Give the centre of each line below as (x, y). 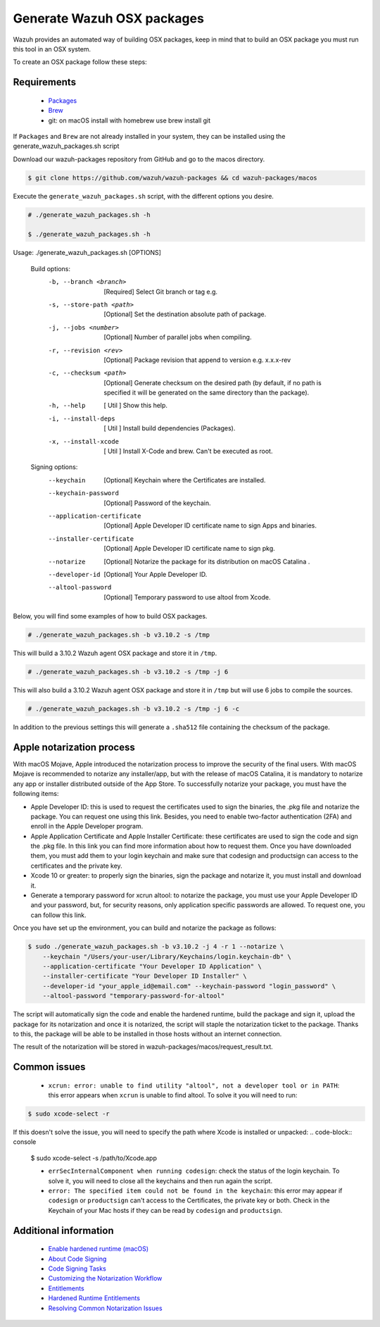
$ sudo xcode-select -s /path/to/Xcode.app (94, 1158)
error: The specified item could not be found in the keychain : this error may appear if (195, 1191)
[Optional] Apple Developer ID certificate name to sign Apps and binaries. (210, 525)
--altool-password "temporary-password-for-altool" (134, 996)
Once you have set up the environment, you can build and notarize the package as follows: (145, 928)
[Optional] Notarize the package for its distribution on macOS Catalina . (207, 561)
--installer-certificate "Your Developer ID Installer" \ (145, 976)
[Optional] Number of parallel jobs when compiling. (178, 337)
